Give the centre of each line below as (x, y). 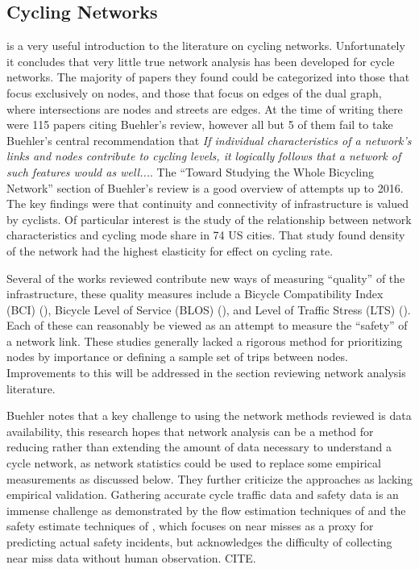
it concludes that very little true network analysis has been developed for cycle (201, 61)
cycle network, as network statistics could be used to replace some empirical (194, 463)
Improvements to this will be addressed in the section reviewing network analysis (206, 373)
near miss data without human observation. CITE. (131, 557)
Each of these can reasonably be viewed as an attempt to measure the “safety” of (207, 325)
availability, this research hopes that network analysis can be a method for (190, 431)
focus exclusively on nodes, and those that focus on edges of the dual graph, (194, 92)
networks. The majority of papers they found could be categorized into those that (208, 77)
